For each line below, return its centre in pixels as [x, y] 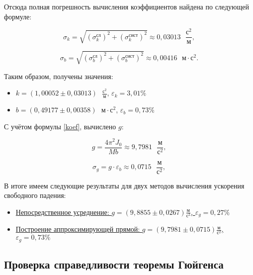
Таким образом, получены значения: [59, 76]
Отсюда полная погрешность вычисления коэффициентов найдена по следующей [126, 6]
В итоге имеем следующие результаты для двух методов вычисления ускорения [124, 185]
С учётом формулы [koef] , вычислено [60, 126]
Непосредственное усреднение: [62, 212]
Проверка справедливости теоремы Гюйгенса [114, 264]
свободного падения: [35, 195]
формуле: [18, 16]
